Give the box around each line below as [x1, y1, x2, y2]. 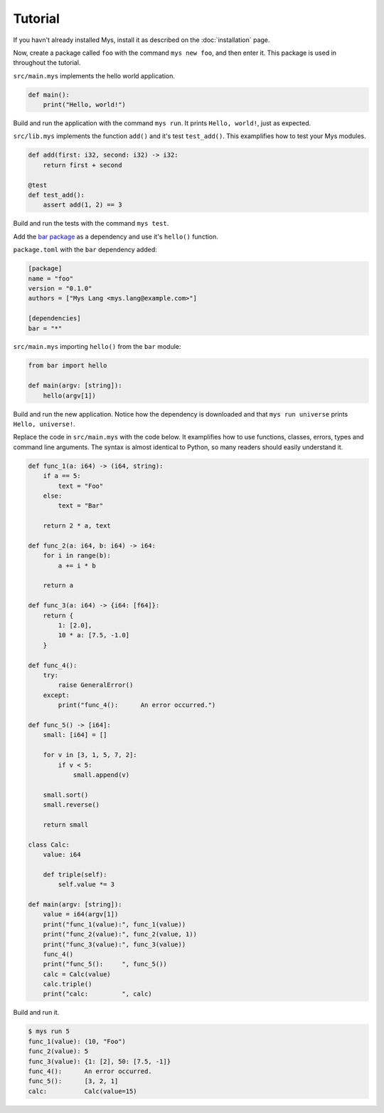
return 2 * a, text [43, 522, 112, 530]
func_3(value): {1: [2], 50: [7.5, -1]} [28, 1057, 171, 1065]
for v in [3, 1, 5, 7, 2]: [43, 751, 138, 759]
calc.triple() [43, 980, 92, 988]
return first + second [43, 161, 122, 169]
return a [43, 581, 74, 590]
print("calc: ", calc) [43, 990, 152, 998]
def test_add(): [28, 191, 85, 199]
